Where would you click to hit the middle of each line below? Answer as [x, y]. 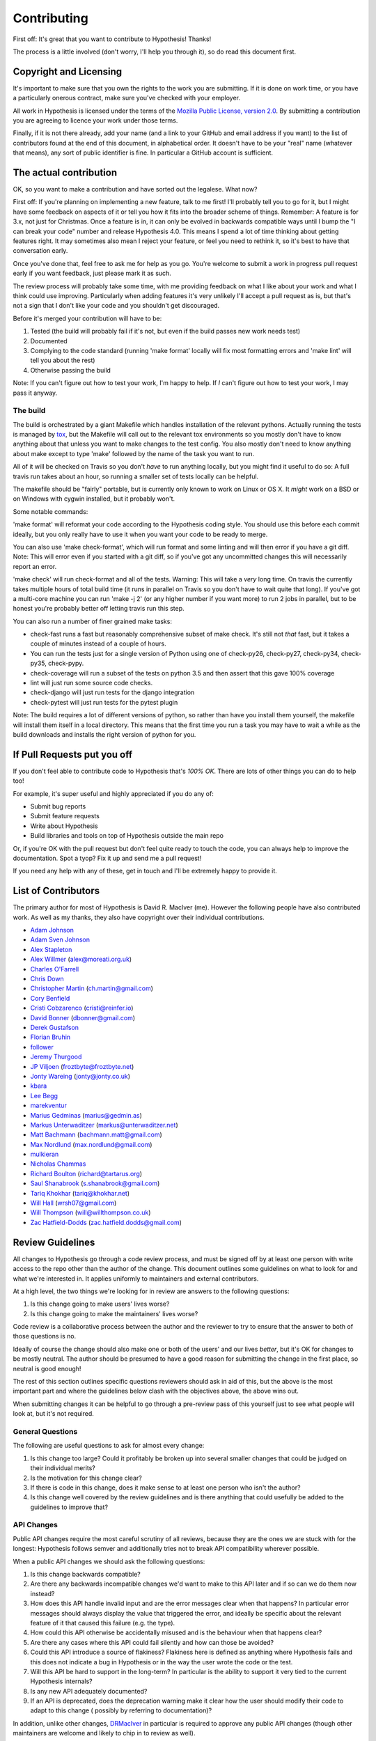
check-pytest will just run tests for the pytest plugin [104, 702]
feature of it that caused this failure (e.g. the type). [103, 1623]
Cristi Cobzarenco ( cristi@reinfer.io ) [82, 1008]
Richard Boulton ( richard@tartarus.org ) [86, 1173]
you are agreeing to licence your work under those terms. [95, 120]
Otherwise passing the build [71, 370]
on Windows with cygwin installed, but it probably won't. [94, 499]
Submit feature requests [65, 816]
